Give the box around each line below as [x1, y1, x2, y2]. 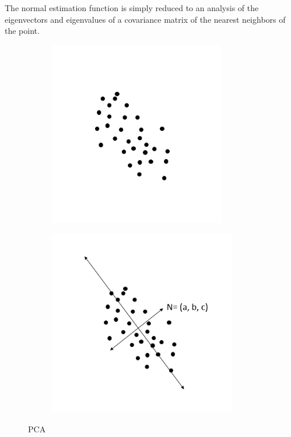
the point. [5, 25, 40, 37]
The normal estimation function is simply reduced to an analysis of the [5, 2, 259, 13]
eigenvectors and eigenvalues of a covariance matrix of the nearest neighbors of [5, 13, 286, 25]
